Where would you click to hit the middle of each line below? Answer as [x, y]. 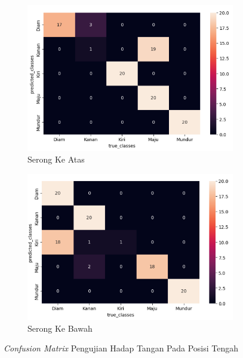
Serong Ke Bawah [60, 328]
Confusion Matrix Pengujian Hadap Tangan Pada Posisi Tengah [121, 348]
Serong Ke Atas [56, 159]
